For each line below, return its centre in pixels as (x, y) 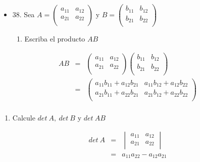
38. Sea (23, 14)
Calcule (24, 117)
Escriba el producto (55, 39)
